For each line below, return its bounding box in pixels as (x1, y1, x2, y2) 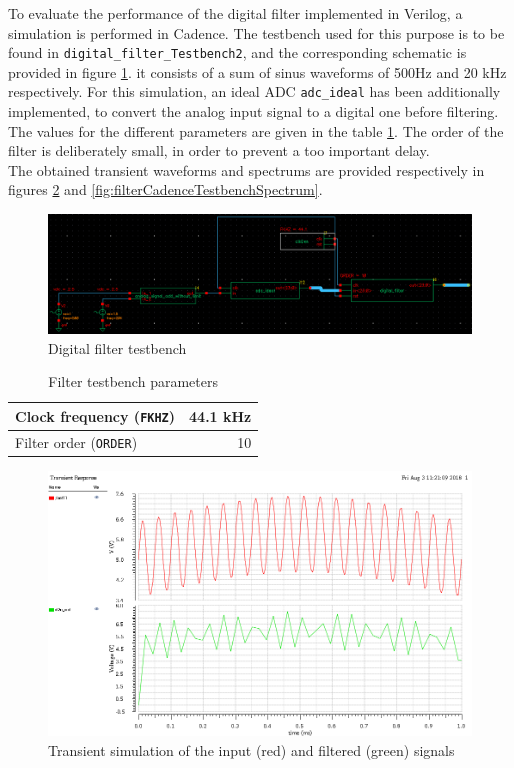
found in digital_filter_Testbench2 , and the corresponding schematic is (8, 42, 467, 63)
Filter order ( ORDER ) (15, 431, 138, 452)
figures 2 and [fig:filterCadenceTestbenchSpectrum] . (8, 179, 323, 200)
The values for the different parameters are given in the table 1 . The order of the (8, 120, 504, 141)
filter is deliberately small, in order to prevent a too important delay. (8, 140, 430, 161)
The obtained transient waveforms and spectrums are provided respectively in (8, 159, 485, 180)
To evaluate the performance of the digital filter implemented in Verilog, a (8, 3, 463, 23)
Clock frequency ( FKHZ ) (15, 405, 176, 426)
